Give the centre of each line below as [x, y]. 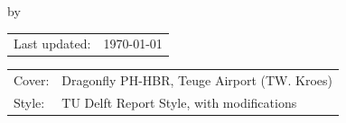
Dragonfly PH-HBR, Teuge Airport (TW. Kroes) [197, 80]
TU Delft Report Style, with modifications [179, 103]
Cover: [32, 80]
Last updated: [52, 44]
